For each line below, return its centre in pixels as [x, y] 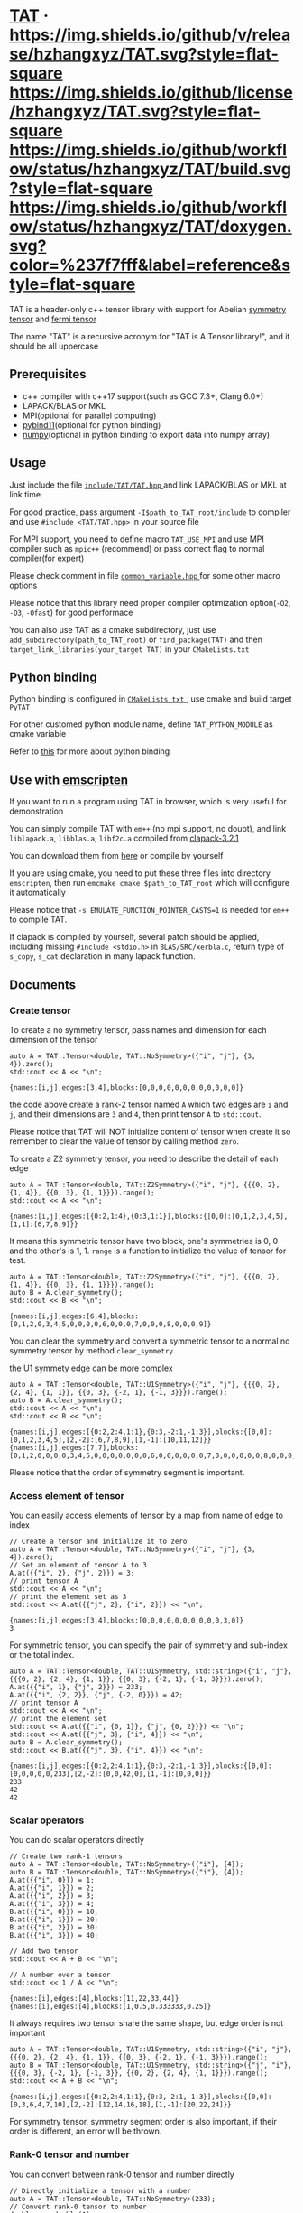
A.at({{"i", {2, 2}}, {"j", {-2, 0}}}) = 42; [96, 1695]
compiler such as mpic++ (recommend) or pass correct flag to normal [137, 548]
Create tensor [40, 1010]
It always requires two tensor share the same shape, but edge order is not [147, 2023]
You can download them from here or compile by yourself [116, 856]
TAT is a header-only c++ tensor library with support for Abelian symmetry [148, 309]
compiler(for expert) [47, 558]
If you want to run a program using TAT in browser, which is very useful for [148, 802]
